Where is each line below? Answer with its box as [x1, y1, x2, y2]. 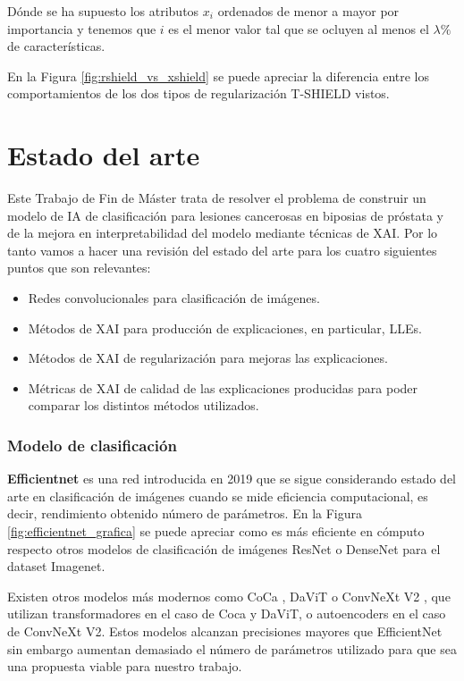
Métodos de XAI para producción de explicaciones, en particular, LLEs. [28, 318, 422, 337]
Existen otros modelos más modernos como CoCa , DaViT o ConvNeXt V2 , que [7, 586, 451, 605]
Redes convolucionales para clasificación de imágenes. [28, 289, 320, 307]
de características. [7, 37, 105, 55]
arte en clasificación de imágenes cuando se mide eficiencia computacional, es [7, 486, 428, 505]
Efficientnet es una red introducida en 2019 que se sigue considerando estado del [7, 469, 457, 488]
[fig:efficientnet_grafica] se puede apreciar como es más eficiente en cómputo [7, 522, 425, 541]
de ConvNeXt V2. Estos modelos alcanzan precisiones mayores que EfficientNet [7, 622, 443, 640]
